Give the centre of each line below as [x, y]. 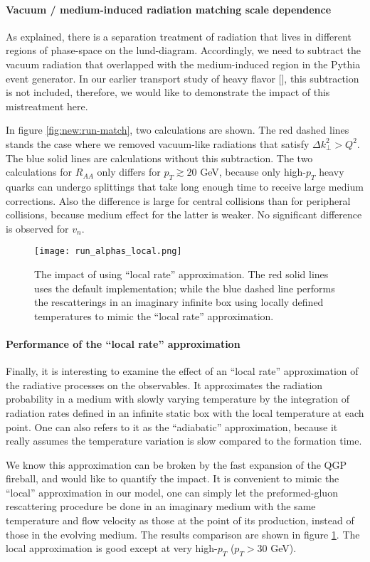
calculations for [39, 172]
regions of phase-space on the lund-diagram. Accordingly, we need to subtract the [184, 50]
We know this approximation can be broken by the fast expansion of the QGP [176, 464]
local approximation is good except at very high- [112, 548]
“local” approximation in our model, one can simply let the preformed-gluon [172, 492]
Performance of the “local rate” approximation [123, 343]
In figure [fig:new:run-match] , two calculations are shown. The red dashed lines [178, 130]
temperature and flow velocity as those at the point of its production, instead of [180, 520]
